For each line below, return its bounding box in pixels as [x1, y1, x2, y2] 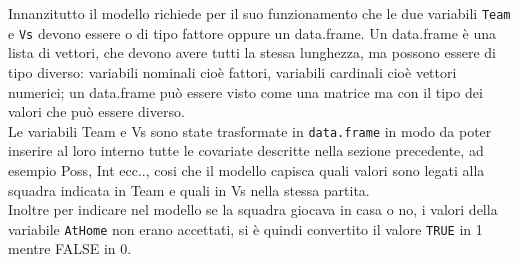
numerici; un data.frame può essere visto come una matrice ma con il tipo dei [8, 81, 483, 102]
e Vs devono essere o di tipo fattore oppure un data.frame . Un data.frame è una [8, 22, 496, 43]
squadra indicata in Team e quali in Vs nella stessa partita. [8, 179, 370, 200]
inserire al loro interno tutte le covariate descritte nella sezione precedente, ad [8, 140, 484, 161]
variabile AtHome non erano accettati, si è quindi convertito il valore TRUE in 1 [8, 218, 483, 239]
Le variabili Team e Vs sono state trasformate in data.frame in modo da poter [8, 120, 492, 141]
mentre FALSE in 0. [8, 238, 132, 259]
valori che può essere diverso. [8, 101, 185, 122]
